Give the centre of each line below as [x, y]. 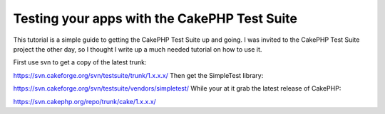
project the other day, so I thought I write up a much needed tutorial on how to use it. [138, 49]
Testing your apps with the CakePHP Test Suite [155, 18]
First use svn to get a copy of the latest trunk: [80, 62]
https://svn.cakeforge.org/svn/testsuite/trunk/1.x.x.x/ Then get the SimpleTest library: [138, 75]
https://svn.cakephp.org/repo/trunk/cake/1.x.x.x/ [84, 101]
